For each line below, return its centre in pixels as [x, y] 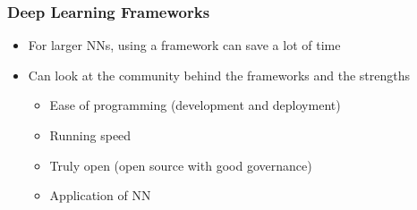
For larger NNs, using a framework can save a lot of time [184, 45]
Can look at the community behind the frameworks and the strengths [219, 75]
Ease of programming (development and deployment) [195, 105]
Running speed [90, 135]
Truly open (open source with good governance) [181, 165]
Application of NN [100, 195]
